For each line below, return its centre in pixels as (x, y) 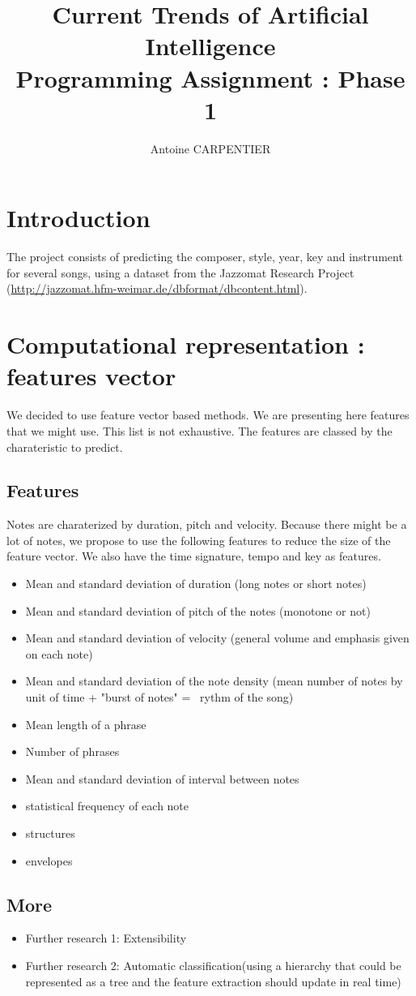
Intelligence (210, 46)
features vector (91, 376)
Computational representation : (186, 344)
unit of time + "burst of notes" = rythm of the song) (159, 697)
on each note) (59, 653)
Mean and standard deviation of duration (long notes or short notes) (196, 584)
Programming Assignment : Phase (210, 77)
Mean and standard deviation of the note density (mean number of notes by (214, 681)
